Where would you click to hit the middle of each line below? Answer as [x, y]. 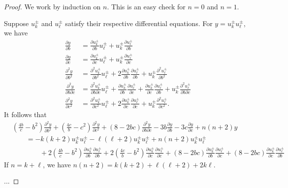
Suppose [16, 23]
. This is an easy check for [146, 6]
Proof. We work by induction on [52, 6]
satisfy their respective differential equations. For [139, 23]
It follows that [25, 114]
